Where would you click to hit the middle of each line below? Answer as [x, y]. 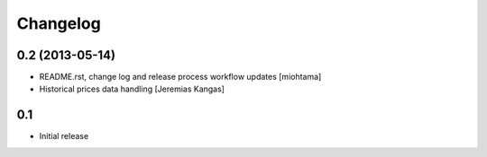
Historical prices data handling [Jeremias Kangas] [132, 89]
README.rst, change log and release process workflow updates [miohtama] [180, 77]
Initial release [64, 136]
